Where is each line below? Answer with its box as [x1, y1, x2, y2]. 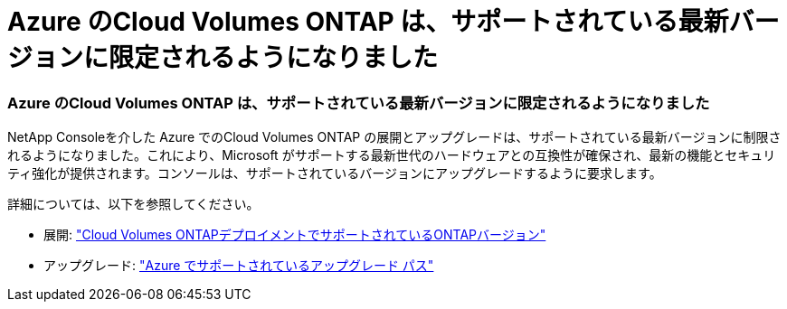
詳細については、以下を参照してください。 [7, 196, 260, 212]
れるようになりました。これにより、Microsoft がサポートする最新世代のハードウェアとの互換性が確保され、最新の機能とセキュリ [7, 147, 776, 164]
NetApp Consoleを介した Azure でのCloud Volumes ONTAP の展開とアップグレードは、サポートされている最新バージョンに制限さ [7, 129, 782, 145]
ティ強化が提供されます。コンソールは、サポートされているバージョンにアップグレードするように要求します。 [7, 165, 662, 182]
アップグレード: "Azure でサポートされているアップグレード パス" [43, 257, 434, 274]
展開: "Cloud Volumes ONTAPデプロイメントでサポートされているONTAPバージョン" [43, 227, 546, 243]
